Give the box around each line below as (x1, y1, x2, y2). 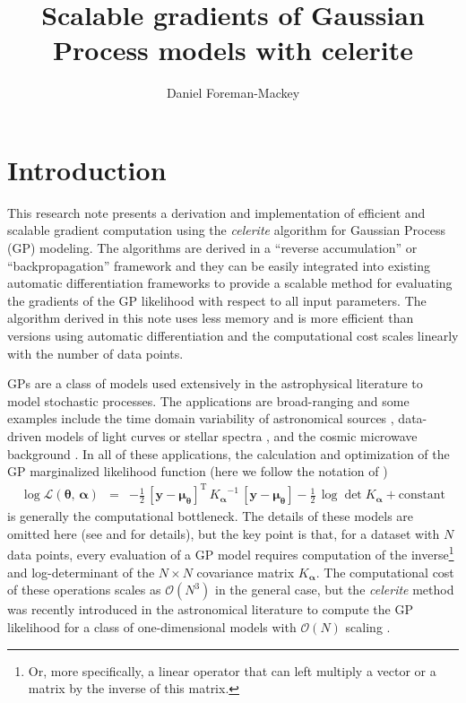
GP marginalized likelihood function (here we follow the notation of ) (7, 462, 388, 481)
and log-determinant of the (7, 562, 155, 581)
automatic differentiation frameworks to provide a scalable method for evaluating (7, 273, 453, 292)
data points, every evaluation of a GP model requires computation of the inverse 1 (7, 542, 454, 564)
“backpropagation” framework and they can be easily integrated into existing (7, 256, 431, 274)
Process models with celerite (53, 31, 413, 68)
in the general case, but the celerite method (215, 580, 454, 599)
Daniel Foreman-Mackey (166, 83, 300, 102)
